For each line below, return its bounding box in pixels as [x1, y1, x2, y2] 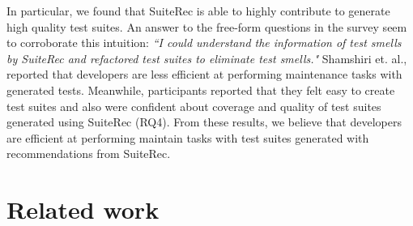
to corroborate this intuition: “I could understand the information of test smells [6, 34, 402, 51]
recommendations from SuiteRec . [6, 145, 171, 162]
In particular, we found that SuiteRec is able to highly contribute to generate [6, 2, 390, 19]
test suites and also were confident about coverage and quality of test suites [6, 97, 381, 114]
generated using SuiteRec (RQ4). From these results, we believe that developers [6, 113, 402, 130]
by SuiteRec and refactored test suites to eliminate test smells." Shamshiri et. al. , [6, 49, 407, 66]
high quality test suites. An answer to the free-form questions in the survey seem [6, 18, 407, 35]
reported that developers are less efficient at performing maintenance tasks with [6, 66, 402, 83]
